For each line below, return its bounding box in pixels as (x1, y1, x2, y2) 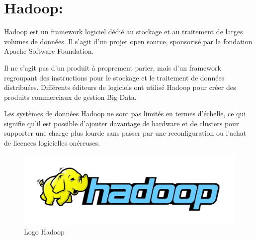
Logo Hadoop (24, 227, 65, 237)
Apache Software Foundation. (4, 46, 94, 56)
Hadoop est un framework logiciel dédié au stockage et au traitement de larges (4, 26, 243, 37)
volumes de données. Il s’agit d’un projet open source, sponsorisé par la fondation (4, 36, 253, 46)
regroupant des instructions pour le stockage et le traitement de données (4, 72, 225, 82)
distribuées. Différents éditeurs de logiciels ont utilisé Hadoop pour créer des (4, 82, 236, 92)
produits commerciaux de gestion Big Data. (4, 91, 137, 102)
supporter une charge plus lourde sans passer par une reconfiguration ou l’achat (4, 128, 247, 138)
